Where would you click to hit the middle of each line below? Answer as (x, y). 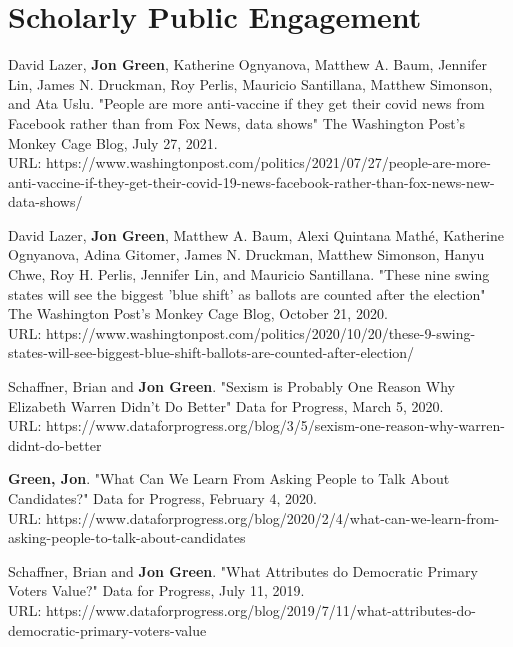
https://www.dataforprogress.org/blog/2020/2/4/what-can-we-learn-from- (273, 517)
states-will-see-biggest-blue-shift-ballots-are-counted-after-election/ (211, 352)
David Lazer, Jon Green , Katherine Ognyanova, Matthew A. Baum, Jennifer (248, 64)
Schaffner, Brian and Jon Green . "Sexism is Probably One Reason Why (231, 386)
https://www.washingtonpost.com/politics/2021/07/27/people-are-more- (268, 162)
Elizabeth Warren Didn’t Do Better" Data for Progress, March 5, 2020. (226, 405)
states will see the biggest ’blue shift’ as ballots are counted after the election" (247, 293)
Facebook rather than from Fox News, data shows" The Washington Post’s (237, 122)
